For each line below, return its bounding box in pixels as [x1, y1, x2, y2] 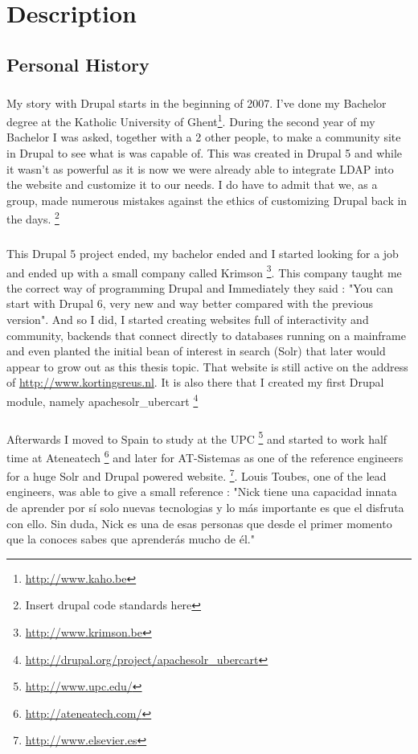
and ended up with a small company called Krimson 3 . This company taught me [6, 261, 402, 281]
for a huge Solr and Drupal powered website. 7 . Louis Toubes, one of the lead [6, 465, 387, 484]
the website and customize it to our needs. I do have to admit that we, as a [6, 176, 378, 193]
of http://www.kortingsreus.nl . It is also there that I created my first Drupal [6, 374, 384, 391]
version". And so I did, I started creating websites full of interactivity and [6, 311, 369, 327]
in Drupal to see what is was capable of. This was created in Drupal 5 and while [6, 144, 403, 161]
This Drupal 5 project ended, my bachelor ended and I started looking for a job [6, 244, 399, 261]
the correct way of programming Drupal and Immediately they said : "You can [6, 279, 393, 296]
